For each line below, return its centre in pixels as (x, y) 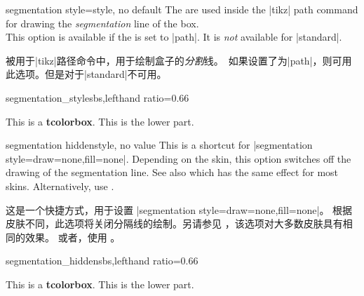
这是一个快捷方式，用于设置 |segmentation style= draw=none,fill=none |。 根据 (179, 209)
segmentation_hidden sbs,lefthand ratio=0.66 (102, 261)
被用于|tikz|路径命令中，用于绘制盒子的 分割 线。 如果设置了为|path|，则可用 (179, 60)
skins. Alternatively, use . (60, 186)
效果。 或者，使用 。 (73, 237)
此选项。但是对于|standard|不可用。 (86, 74)
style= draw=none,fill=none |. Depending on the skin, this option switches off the (178, 158)
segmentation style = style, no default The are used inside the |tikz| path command (182, 9)
